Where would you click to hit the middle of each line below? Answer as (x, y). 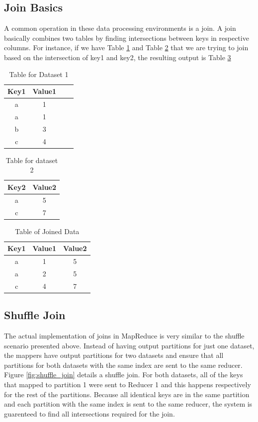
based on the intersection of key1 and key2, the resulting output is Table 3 (118, 57)
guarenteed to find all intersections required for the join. (89, 413)
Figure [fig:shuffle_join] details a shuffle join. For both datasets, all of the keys (124, 375)
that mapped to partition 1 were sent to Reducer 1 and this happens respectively (128, 384)
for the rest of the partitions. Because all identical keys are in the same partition (127, 394)
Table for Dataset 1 (39, 74)
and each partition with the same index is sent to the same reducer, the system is (128, 404)
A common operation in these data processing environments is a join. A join (120, 28)
